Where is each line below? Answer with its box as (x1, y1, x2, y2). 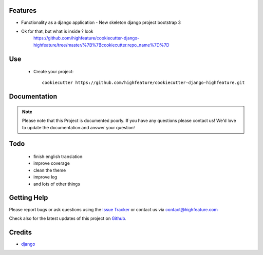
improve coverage (33, 160, 70, 166)
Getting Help (9, 194, 48, 202)
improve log (33, 174, 57, 180)
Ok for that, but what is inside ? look (21, 28, 94, 34)
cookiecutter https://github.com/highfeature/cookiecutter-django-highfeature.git (42, 80, 245, 85)
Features (9, 6, 37, 15)
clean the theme (33, 167, 66, 173)
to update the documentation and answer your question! (22, 124, 135, 130)
